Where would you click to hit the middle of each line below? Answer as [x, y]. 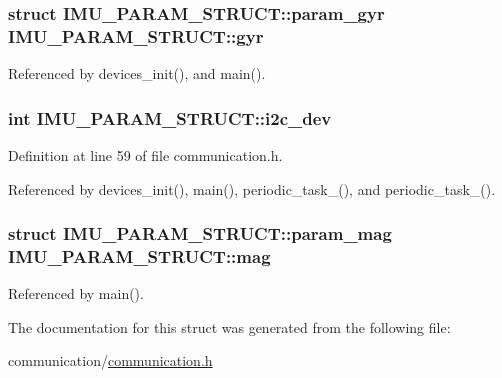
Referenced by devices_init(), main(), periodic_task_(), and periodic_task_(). [252, 188]
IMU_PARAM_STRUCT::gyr [136, 35]
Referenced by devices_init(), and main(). [137, 73]
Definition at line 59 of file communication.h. [145, 154]
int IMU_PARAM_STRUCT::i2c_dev [170, 117]
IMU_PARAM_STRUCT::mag [139, 255]
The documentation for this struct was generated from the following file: [229, 326]
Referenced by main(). [76, 293]
